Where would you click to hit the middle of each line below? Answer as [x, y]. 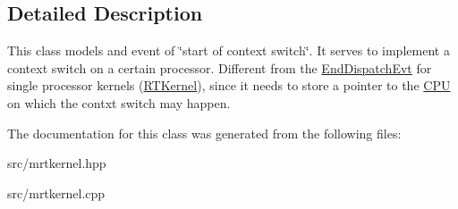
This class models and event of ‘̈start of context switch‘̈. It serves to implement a [229, 50]
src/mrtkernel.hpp [57, 163]
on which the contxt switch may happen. [119, 102]
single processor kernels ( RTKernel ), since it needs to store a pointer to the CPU [229, 85]
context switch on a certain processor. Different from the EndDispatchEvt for [220, 67]
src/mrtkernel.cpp [56, 192]
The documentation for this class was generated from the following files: [204, 133]
